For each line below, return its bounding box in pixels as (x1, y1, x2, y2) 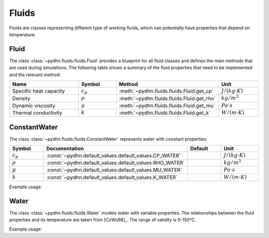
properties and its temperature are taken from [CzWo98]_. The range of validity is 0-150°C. (9, 217, 196, 223)
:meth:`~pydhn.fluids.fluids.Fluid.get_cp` (119, 87, 214, 94)
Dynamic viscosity (12, 102, 56, 109)
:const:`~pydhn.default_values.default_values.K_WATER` (46, 174, 178, 181)
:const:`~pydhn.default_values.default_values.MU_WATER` (46, 166, 182, 173)
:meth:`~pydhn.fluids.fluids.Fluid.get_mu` (119, 102, 215, 109)
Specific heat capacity (12, 87, 65, 94)
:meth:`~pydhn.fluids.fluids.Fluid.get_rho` (119, 95, 216, 102)
